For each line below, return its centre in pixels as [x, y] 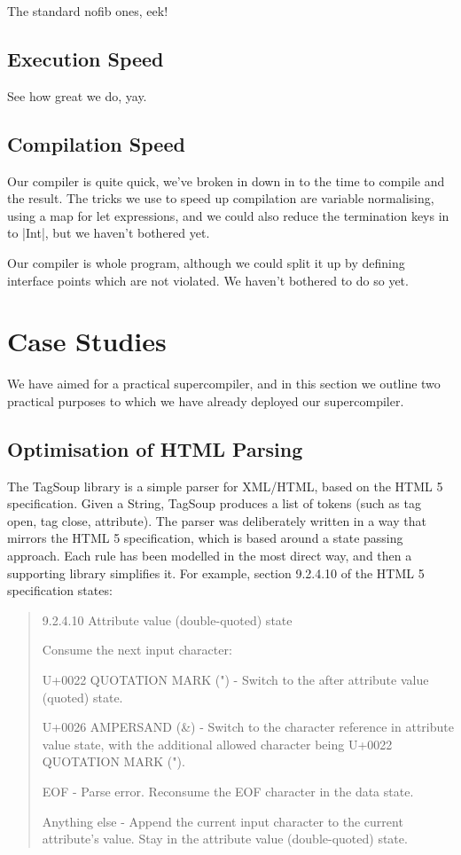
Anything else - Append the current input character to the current [223, 821]
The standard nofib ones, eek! [88, 11]
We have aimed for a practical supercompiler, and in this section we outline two [224, 384]
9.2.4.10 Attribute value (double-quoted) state [167, 620]
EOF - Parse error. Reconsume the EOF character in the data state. [228, 791]
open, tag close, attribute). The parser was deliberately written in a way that [217, 520]
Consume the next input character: [137, 650]
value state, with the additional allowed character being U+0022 [217, 744]
